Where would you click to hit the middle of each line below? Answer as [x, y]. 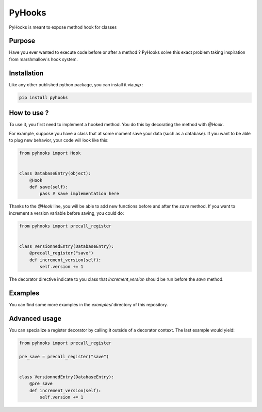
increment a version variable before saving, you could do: [66, 213]
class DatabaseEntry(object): [55, 174]
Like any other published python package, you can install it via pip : [76, 84]
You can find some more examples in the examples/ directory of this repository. [89, 304]
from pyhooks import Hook [50, 153]
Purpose [22, 41]
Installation [26, 73]
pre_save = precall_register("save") [64, 357]
